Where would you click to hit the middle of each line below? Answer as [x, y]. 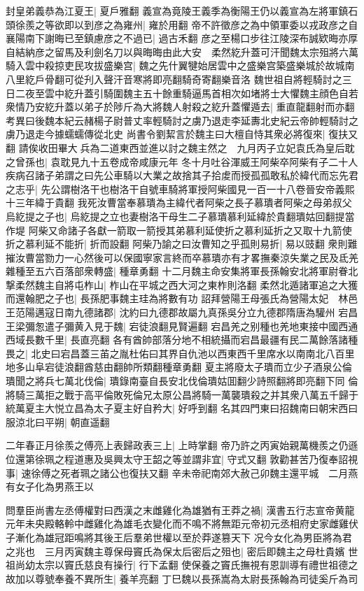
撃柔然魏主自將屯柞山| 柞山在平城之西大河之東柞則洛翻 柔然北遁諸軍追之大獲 [182, 284]
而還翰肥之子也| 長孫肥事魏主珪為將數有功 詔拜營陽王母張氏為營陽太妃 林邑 [182, 298]
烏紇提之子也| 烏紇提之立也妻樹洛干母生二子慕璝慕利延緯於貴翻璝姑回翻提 [175, 216]
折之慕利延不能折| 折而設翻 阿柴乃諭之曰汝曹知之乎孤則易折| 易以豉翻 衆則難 [182, 244]
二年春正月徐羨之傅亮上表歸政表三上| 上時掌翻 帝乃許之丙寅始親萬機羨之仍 [177, 445]
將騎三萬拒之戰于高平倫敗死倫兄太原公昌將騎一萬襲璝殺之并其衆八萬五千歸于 [182, 394]
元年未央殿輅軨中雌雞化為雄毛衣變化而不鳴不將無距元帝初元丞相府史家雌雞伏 [182, 524]
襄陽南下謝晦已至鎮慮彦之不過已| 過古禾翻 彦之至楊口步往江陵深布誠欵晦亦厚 [182, 38]
